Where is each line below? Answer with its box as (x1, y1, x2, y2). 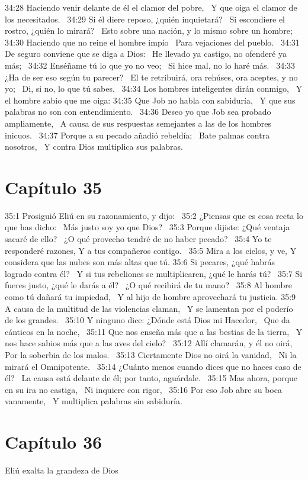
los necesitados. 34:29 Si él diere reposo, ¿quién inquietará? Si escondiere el (5, 12, 285, 25)
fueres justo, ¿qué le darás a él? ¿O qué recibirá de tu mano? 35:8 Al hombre (5, 279, 292, 291)
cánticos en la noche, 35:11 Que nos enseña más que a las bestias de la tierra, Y (5, 325, 303, 337)
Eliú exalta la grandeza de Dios (5, 464, 118, 476)
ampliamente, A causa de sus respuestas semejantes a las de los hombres (5, 117, 271, 129)
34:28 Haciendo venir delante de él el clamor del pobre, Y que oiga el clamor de (5, 1, 297, 13)
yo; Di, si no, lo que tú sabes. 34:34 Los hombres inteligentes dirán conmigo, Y (5, 82, 303, 95)
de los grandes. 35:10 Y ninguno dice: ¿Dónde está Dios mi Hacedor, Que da (5, 314, 290, 326)
